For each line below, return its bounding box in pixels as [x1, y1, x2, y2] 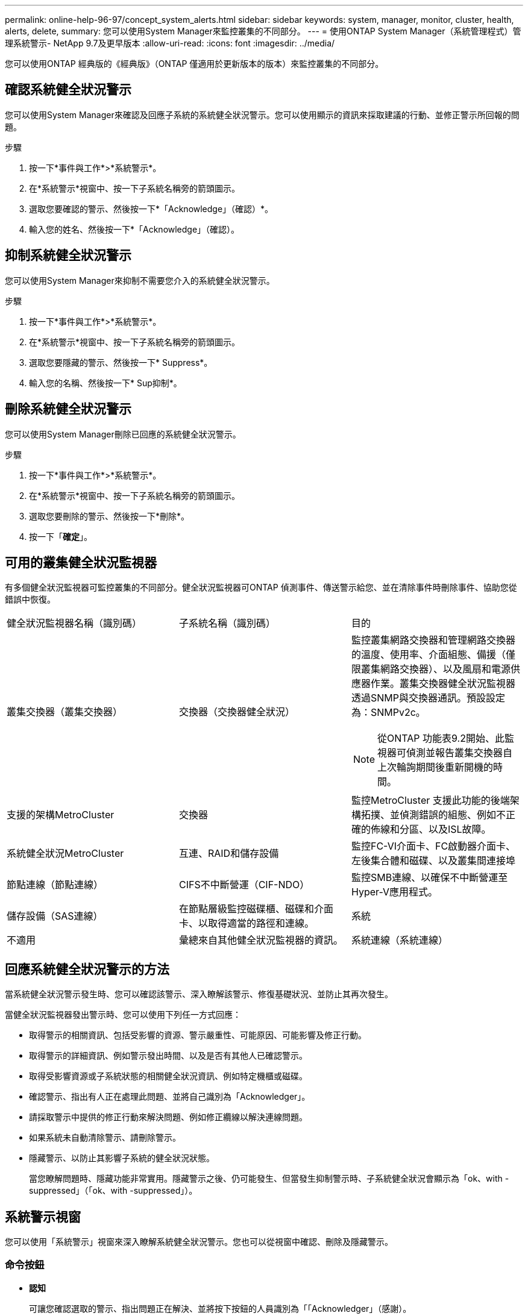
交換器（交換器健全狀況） [178, 706, 295, 718]
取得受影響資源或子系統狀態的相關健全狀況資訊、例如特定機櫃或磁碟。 [29, 1071, 307, 1082]
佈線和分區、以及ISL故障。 [370, 823, 491, 836]
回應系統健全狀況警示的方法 [5, 961, 169, 977]
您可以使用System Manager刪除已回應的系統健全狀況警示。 [5, 428, 241, 439]
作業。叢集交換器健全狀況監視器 [370, 677, 515, 690]
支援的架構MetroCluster [7, 809, 115, 821]
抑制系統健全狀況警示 [5, 248, 131, 263]
